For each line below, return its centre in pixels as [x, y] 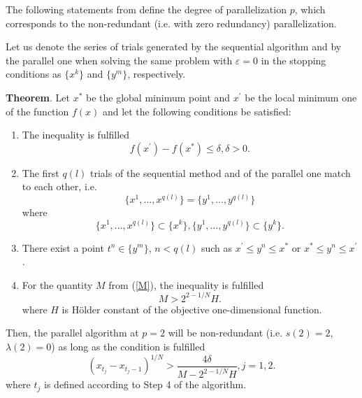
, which [310, 9]
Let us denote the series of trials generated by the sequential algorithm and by [174, 47]
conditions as [34, 74]
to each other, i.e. [59, 186]
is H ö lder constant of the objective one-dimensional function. [192, 309]
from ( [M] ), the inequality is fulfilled [186, 284]
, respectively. [157, 74]
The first [41, 172]
